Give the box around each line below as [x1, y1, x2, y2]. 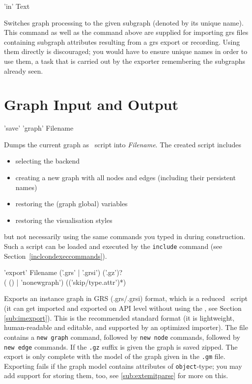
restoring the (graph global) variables [15, 198, 128, 209]
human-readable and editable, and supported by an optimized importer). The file [4, 322, 248, 332]
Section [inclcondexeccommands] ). [4, 250, 107, 261]
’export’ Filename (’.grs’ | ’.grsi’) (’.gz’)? [4, 267, 123, 277]
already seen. [4, 65, 43, 76]
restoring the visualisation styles [15, 215, 112, 225]
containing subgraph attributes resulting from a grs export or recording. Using [4, 36, 240, 47]
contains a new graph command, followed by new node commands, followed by [4, 331, 240, 342]
